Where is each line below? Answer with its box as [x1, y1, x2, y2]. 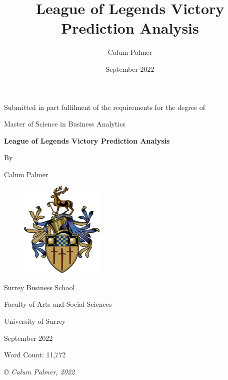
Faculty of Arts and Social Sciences [4, 299, 112, 309]
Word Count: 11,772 [4, 349, 66, 360]
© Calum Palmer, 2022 [4, 366, 75, 376]
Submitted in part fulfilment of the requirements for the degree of [4, 101, 205, 112]
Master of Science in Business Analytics [4, 118, 125, 129]
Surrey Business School [4, 282, 75, 292]
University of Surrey [4, 316, 66, 326]
